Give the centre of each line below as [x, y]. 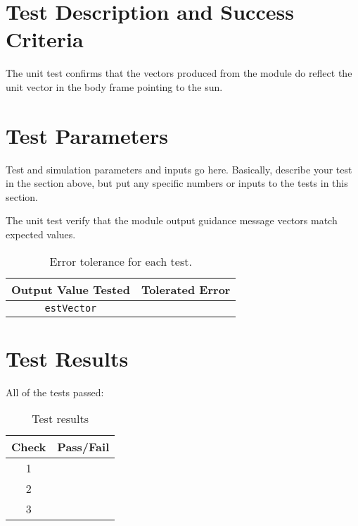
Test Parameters [87, 135]
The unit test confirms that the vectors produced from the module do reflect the [179, 73]
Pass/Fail [83, 447]
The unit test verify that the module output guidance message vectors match [172, 220]
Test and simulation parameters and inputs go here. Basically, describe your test [179, 169]
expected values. [41, 234]
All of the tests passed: [55, 392]
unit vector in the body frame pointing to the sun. [114, 86]
